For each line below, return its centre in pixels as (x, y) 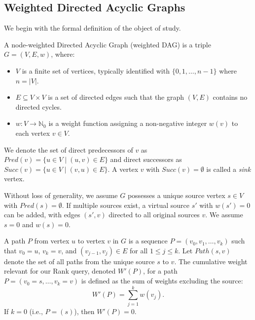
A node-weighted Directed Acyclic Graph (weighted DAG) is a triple (108, 44)
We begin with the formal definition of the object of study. (92, 28)
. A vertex (123, 169)
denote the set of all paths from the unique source (79, 261)
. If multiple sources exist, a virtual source (126, 205)
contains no (230, 97)
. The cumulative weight (211, 261)
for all (139, 250)
